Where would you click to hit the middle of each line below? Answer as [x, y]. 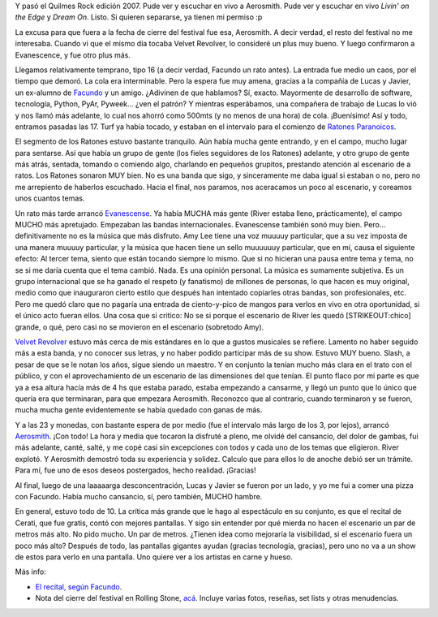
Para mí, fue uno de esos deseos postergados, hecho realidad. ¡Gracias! [135, 470]
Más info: [30, 572]
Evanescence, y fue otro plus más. [73, 55]
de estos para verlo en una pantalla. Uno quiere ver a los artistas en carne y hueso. [154, 557]
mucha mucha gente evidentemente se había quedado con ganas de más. [139, 410]
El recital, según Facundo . [79, 587]
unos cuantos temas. [50, 198]
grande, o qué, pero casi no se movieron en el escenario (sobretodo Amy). [140, 327]
